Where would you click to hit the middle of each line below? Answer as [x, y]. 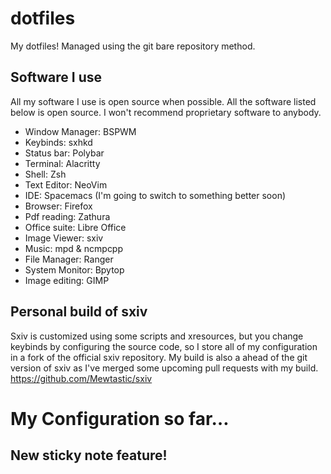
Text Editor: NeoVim [66, 184]
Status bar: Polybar [64, 153]
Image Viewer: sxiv [64, 238]
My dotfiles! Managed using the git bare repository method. [133, 46]
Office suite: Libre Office [75, 227]
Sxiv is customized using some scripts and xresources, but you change [157, 336]
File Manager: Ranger [69, 259]
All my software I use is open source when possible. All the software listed [163, 101]
